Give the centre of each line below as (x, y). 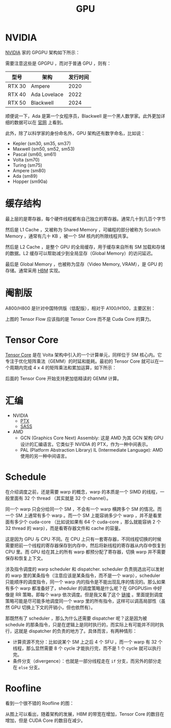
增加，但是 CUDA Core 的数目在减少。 (45, 720)
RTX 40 (17, 94)
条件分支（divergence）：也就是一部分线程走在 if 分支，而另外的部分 (85, 661)
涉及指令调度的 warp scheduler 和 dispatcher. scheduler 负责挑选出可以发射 (85, 569)
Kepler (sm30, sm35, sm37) (42, 143)
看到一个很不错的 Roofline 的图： (40, 703)
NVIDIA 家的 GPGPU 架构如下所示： (43, 52)
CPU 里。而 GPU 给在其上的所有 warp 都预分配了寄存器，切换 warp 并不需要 (85, 552)
